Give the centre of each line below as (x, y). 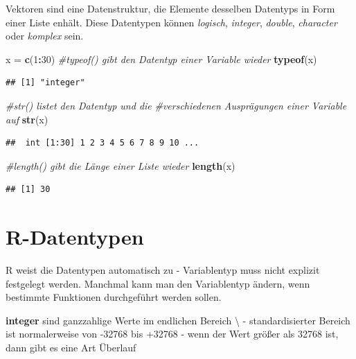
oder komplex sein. (45, 36)
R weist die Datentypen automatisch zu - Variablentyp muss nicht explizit (163, 270)
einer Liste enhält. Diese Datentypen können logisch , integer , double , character (171, 22)
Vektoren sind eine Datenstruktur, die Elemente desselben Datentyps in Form (170, 8)
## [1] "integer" (45, 83)
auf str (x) (27, 119)
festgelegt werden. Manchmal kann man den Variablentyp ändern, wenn (158, 283)
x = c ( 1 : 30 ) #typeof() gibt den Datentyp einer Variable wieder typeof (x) (161, 59)
